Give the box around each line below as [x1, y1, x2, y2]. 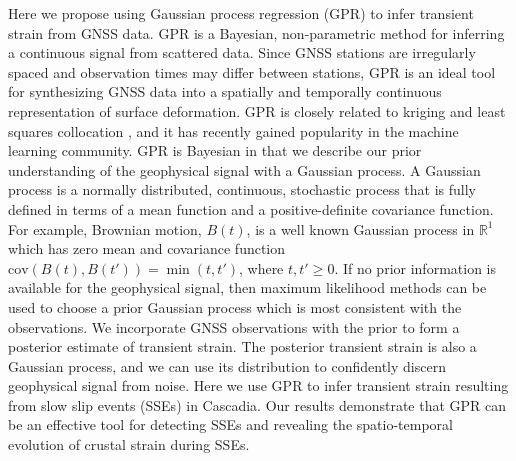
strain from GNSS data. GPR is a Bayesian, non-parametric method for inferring [8, 22, 505, 43]
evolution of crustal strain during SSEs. [8, 434, 250, 455]
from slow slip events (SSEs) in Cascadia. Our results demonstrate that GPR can [8, 394, 507, 415]
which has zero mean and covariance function [8, 238, 286, 259]
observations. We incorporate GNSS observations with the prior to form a [8, 316, 460, 337]
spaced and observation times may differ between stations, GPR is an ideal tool [8, 61, 496, 82]
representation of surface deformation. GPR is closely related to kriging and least [8, 100, 506, 121]
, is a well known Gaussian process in [246, 218, 475, 239]
